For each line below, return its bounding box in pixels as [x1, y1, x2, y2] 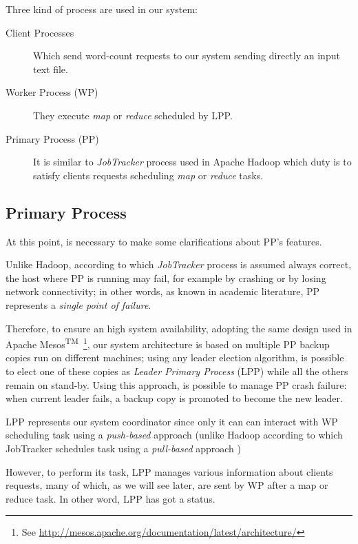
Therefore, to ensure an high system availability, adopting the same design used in [6, 321, 352, 335]
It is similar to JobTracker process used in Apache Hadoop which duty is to [33, 154, 352, 169]
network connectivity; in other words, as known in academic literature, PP [6, 284, 320, 299]
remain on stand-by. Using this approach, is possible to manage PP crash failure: [6, 377, 347, 392]
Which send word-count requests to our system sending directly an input [33, 48, 340, 63]
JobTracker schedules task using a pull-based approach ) [6, 441, 241, 455]
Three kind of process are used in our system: [6, 2, 198, 16]
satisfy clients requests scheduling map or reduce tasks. [33, 168, 264, 182]
